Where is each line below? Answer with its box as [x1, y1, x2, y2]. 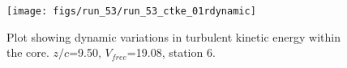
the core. [6, 44, 49, 61]
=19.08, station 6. [126, 44, 216, 61]
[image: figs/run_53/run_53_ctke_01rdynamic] [6, 6, 256, 17]
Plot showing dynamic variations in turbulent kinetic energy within [6, 28, 341, 45]
